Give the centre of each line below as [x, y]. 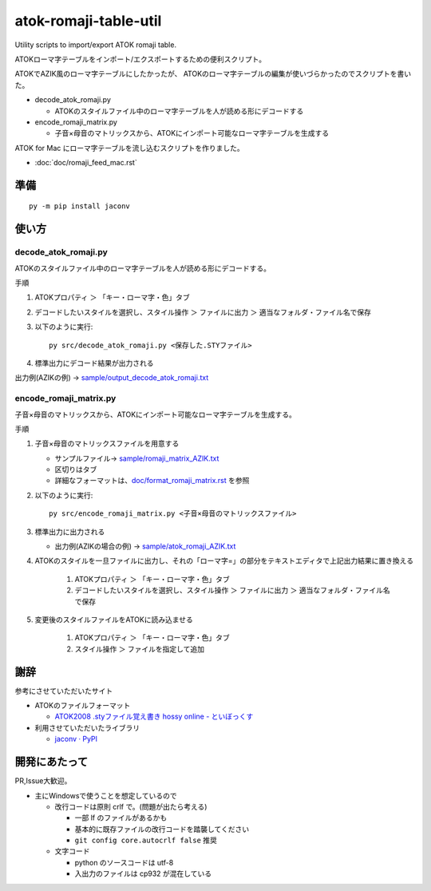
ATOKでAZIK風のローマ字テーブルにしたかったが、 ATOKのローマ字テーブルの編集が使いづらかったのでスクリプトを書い [213, 74]
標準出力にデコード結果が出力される [94, 362]
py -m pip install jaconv [80, 206]
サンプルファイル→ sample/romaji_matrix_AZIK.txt [137, 458]
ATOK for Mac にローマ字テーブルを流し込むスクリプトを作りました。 [130, 148]
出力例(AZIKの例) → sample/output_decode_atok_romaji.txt [112, 378]
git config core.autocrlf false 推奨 [146, 840]
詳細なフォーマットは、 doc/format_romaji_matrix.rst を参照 [152, 481]
